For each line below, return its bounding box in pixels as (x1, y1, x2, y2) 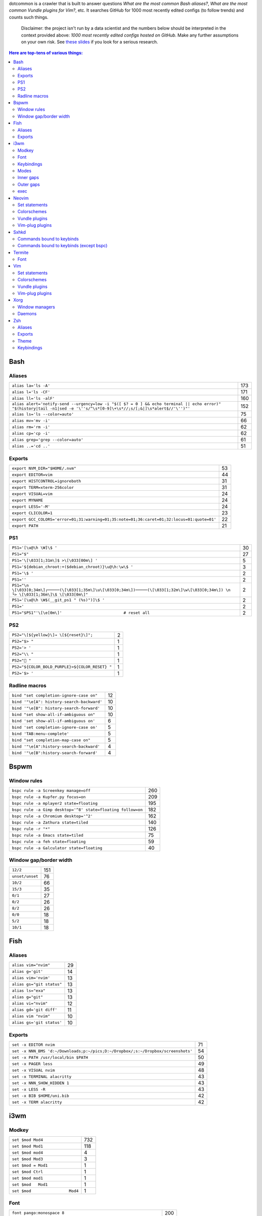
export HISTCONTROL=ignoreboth (12, 478, 81, 483)
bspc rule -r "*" (12, 826, 50, 831)
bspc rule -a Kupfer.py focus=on (12, 794, 86, 800)
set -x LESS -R (12, 1087, 46, 1092)
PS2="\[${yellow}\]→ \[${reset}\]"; (12, 632, 93, 638)
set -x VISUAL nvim (12, 1068, 55, 1073)
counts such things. (9, 14, 49, 20)
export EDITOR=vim (12, 472, 53, 477)
